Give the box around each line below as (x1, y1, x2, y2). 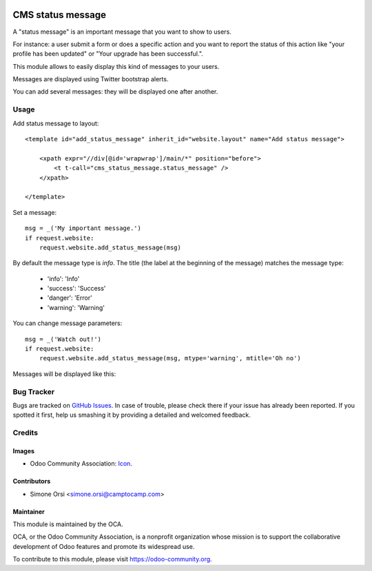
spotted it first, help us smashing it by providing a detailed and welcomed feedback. (12, 411, 251, 419)
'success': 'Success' (47, 284, 106, 293)
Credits (12, 428, 38, 437)
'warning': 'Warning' (47, 303, 105, 311)
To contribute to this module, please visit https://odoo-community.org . (12, 555, 213, 563)
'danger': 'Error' (47, 293, 92, 302)
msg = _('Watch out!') (25, 335, 102, 343)
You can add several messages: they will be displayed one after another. (12, 87, 218, 96)
